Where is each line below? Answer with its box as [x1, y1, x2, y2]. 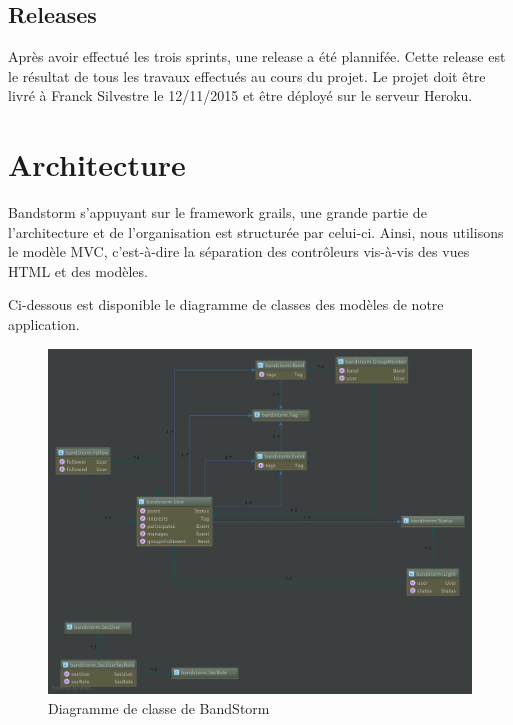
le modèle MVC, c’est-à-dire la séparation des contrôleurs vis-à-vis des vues [8, 241, 470, 262]
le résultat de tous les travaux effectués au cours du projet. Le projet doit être [8, 65, 486, 86]
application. [8, 314, 80, 335]
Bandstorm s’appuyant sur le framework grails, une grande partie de [8, 202, 427, 223]
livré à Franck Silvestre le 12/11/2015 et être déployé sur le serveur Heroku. [8, 85, 473, 106]
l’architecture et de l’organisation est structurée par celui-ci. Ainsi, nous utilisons [8, 221, 504, 242]
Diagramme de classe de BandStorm [48, 698, 270, 718]
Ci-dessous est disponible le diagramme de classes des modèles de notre [8, 294, 444, 315]
